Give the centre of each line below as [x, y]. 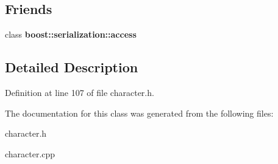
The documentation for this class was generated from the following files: [139, 113]
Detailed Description [72, 67]
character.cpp [30, 153]
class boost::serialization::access [71, 34]
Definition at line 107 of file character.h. [80, 92]
